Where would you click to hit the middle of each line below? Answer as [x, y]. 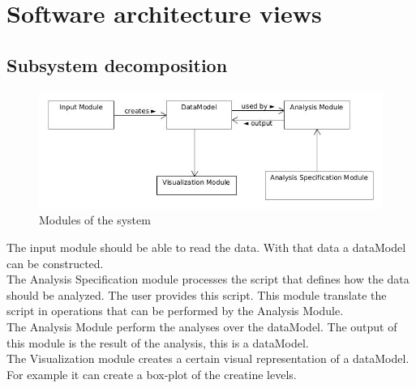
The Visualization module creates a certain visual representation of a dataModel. [208, 358]
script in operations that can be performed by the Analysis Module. [175, 311]
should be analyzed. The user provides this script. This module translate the [197, 294]
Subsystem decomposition [117, 64]
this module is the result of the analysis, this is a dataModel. [158, 342]
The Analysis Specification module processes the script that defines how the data [208, 279]
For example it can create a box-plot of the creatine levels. [152, 374]
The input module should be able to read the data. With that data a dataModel [206, 247]
